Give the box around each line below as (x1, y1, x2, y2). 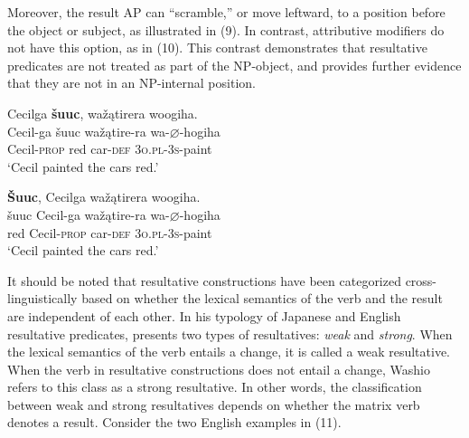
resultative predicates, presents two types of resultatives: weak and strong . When (7, 324, 453, 343)
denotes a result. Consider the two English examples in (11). (7, 413, 342, 432)
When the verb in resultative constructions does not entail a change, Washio (7, 359, 430, 378)
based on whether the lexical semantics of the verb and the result (81, 289, 443, 308)
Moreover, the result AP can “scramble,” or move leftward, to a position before (7, 3, 446, 21)
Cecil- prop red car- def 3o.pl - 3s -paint (7, 139, 212, 158)
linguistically (7, 289, 78, 308)
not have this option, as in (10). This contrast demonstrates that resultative (7, 38, 427, 57)
